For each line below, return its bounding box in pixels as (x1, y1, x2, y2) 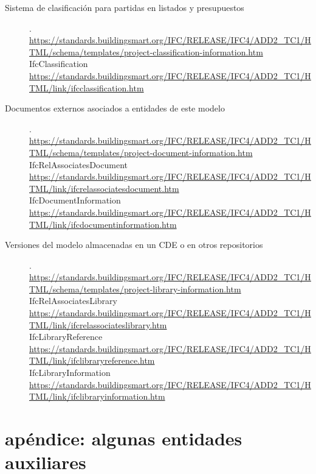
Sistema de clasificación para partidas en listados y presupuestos (5, 1, 244, 13)
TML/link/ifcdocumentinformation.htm (29, 218, 177, 230)
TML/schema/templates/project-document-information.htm (29, 146, 253, 158)
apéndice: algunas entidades (5, 426, 242, 450)
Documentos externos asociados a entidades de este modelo (5, 102, 225, 115)
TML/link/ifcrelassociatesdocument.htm (29, 182, 179, 194)
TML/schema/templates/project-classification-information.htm (29, 45, 263, 58)
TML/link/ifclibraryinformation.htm (29, 390, 165, 403)
